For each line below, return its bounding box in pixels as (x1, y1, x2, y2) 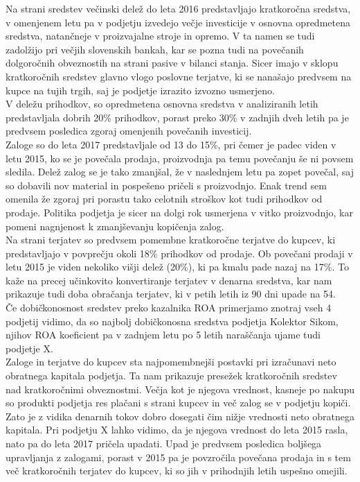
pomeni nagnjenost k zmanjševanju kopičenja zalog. (6, 218, 224, 233)
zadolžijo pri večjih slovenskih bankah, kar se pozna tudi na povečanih (6, 42, 304, 56)
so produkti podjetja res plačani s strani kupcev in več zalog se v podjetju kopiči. (6, 395, 351, 410)
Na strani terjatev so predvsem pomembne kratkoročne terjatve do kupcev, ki (6, 232, 336, 247)
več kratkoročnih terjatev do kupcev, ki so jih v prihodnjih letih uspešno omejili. (6, 463, 348, 478)
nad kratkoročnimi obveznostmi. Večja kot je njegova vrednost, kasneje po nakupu (6, 381, 354, 396)
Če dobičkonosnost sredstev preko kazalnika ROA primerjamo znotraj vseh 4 (6, 300, 332, 315)
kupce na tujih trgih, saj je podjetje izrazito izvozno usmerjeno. (6, 83, 275, 97)
